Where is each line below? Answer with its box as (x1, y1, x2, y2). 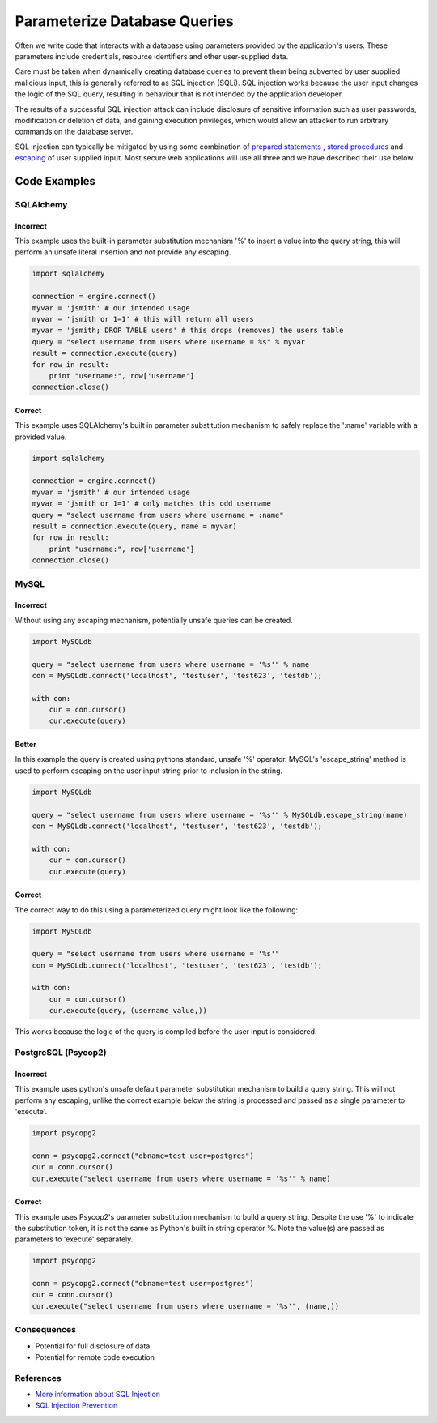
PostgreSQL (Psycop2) (15, 1047, 107, 1058)
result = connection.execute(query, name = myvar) (32, 522, 238, 531)
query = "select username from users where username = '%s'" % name (32, 660, 310, 669)
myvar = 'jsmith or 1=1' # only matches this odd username (32, 499, 271, 508)
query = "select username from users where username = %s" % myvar (32, 337, 306, 346)
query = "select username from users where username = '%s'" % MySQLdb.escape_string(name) (32, 810, 408, 819)
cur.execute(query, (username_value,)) (49, 1006, 208, 1015)
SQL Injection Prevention (35, 1400, 118, 1410)
